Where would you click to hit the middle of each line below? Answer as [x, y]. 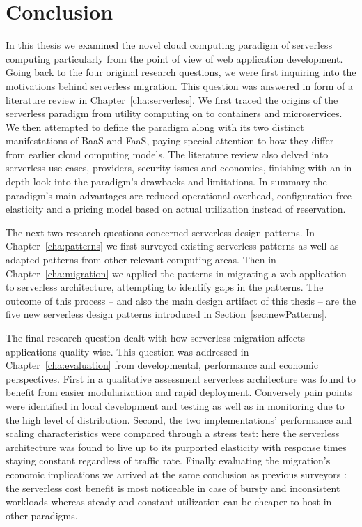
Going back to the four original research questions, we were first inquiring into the [181, 72]
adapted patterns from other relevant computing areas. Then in [141, 260]
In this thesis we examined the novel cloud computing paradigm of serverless [169, 45]
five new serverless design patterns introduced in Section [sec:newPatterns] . [166, 314]
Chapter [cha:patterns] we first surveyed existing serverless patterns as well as [172, 246]
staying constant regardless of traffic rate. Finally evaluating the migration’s [168, 460]
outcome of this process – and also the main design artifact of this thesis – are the [181, 300]
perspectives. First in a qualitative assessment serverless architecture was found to [181, 378]
